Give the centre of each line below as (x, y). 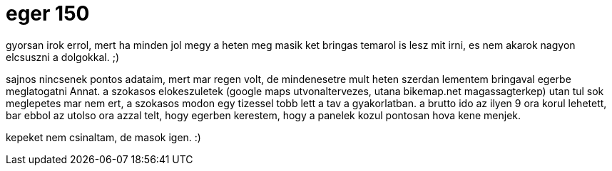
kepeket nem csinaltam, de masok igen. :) (103, 137)
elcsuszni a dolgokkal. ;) (62, 57)
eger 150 (48, 13)
